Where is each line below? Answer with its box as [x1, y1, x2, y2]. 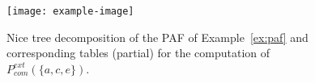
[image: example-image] [6, 6, 134, 17]
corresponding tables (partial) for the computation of [6, 44, 270, 61]
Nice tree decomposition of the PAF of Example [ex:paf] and [6, 28, 309, 45]
